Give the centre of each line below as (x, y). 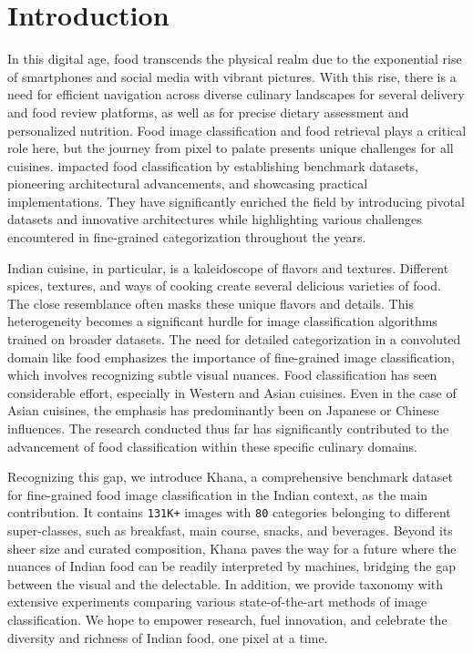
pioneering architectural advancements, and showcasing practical (188, 184)
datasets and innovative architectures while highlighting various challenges (215, 219)
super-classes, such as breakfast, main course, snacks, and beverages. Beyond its (230, 531)
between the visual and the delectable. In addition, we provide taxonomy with (226, 583)
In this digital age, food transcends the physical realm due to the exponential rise (235, 59)
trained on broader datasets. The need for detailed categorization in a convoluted (234, 339)
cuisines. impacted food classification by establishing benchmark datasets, (213, 165)
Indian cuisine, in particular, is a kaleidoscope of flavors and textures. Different (228, 267)
